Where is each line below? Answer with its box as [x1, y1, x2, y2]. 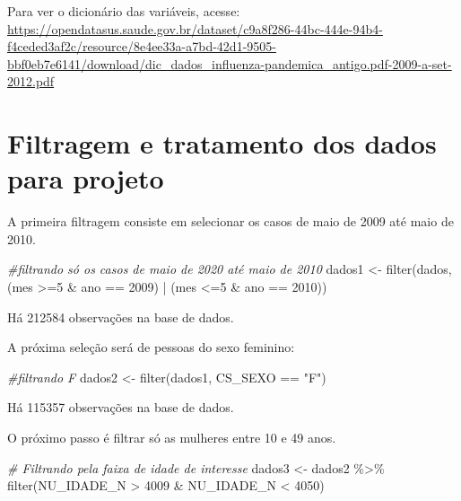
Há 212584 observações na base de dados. [7, 307, 234, 326]
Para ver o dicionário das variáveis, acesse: [7, 2, 240, 20]
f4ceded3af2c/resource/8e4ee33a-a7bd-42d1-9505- [7, 37, 276, 56]
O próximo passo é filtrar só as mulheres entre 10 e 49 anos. [7, 428, 336, 447]
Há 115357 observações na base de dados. [7, 398, 234, 417]
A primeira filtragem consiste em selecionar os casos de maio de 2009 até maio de [7, 212, 454, 231]
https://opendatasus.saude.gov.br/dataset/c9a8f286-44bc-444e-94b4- [7, 19, 383, 38]
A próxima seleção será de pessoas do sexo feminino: [7, 338, 295, 356]
